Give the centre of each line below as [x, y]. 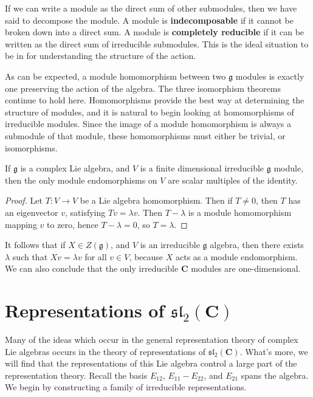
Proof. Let [24, 200]
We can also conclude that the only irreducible [92, 268]
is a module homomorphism [240, 212]
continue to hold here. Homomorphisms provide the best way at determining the [155, 100]
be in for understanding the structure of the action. [101, 56]
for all [96, 256]
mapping [21, 224]
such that [30, 256]
